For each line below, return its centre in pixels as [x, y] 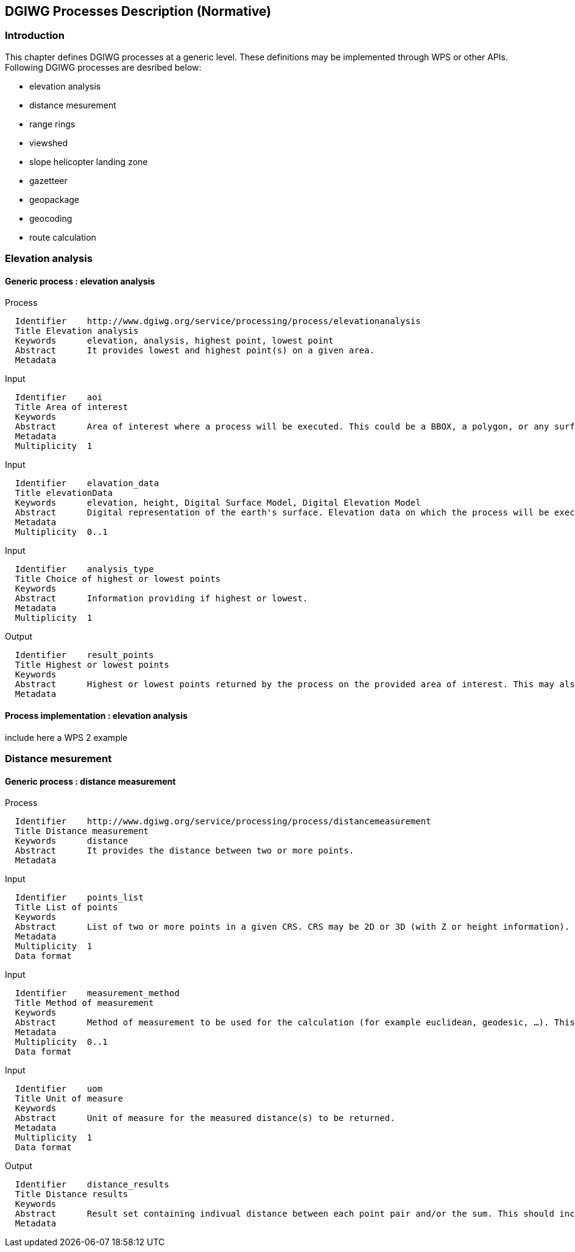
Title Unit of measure [69, 1099]
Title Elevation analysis [77, 331]
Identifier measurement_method [97, 993]
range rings [52, 124]
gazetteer [48, 180]
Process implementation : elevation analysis [96, 716]
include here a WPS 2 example [66, 737]
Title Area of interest [72, 407]
